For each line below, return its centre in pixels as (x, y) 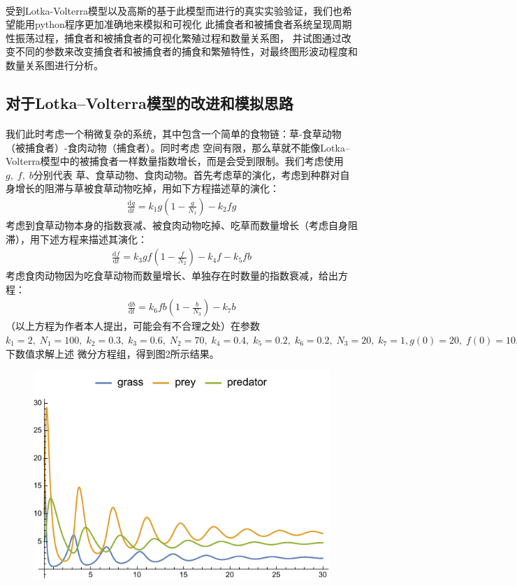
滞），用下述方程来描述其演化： (77, 239)
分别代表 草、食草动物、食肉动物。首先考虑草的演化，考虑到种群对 (187, 174)
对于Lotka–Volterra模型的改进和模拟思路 (150, 102)
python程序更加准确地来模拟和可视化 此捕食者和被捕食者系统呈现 (183, 24)
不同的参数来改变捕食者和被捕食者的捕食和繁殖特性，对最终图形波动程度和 (186, 51)
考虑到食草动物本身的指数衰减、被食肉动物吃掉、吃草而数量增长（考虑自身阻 (182, 225)
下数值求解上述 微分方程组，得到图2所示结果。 (112, 353)
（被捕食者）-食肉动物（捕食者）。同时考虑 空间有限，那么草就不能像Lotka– (178, 147)
